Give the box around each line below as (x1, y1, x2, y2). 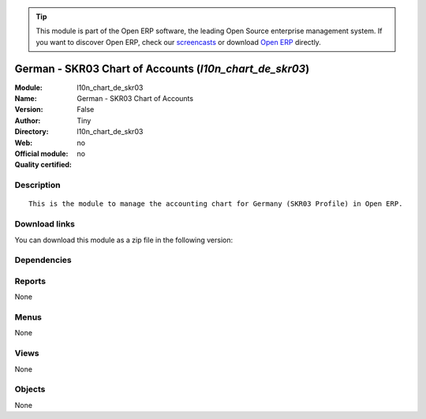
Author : (14, 115, 41, 125)
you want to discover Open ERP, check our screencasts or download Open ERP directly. (35, 37, 321, 47)
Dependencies (14, 255, 73, 266)
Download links (14, 219, 75, 230)
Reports (14, 275, 47, 286)
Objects (14, 383, 46, 395)
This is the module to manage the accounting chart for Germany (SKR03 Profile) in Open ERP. (28, 200, 403, 208)
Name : (14, 94, 37, 103)
